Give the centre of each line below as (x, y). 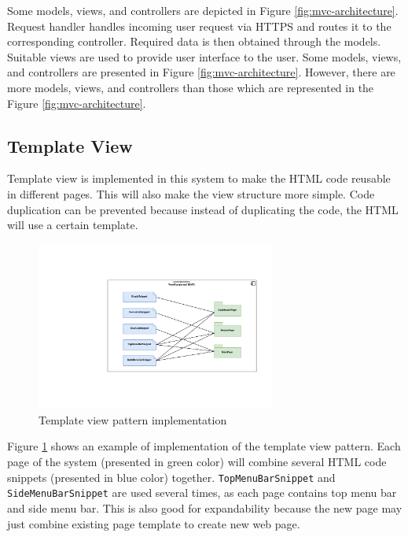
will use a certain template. (73, 225)
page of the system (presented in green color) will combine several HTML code (197, 462)
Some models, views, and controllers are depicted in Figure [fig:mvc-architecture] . (203, 10)
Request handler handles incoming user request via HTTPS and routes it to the (199, 26)
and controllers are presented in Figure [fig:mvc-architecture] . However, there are (201, 72)
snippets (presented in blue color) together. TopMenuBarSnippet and (171, 477)
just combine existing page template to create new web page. (154, 523)
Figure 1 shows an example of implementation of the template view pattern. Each (204, 446)
